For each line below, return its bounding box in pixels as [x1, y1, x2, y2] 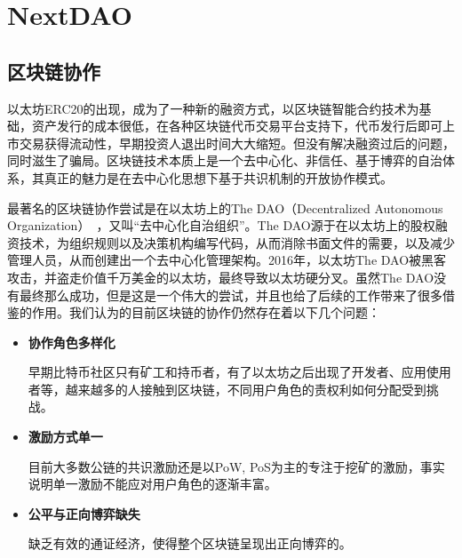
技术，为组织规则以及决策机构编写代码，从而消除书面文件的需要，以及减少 [19, 233, 455, 251]
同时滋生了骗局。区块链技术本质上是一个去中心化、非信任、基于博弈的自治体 [7, 151, 455, 170]
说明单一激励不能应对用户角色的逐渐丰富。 [28, 474, 277, 493]
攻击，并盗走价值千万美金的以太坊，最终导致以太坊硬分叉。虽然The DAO [7, 267, 434, 286]
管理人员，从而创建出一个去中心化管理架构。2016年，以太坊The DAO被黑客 [7, 251, 447, 269]
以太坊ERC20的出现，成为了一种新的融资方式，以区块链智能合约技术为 [7, 99, 419, 117]
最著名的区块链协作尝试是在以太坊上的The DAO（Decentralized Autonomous [7, 198, 443, 217]
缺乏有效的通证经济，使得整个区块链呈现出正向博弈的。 [28, 534, 352, 553]
